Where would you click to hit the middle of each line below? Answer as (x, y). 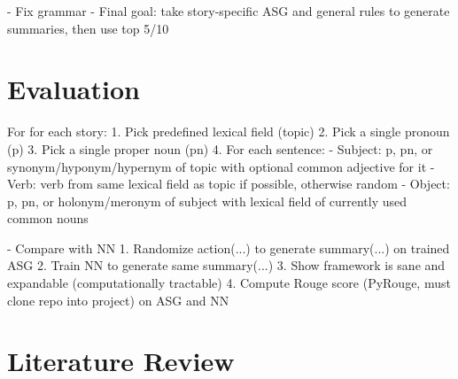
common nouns (48, 218)
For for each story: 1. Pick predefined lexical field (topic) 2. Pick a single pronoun (229, 131)
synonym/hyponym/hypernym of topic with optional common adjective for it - (221, 166)
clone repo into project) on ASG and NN (118, 300)
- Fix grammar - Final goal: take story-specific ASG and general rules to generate (229, 11)
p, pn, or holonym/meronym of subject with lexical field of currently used (207, 201)
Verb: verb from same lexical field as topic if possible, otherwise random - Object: (229, 184)
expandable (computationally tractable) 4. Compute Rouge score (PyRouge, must (229, 283)
